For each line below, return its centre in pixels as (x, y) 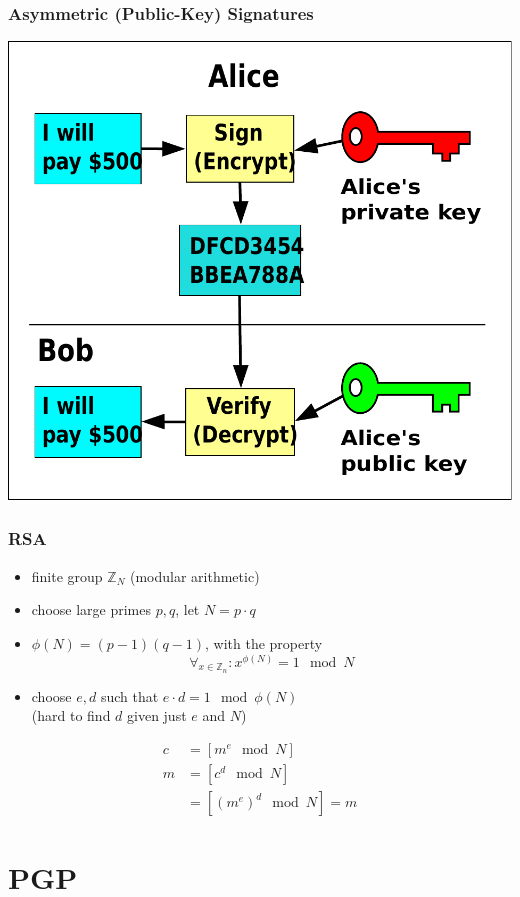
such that (129, 695)
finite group (67, 575)
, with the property (264, 642)
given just (157, 715)
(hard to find (71, 715)
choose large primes (91, 609)
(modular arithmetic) (194, 575)
